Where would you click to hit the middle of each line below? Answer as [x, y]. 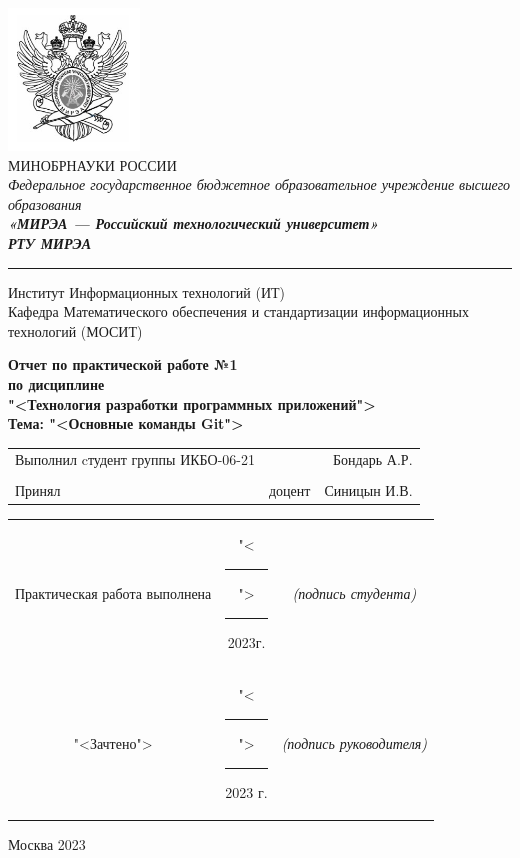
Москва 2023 [47, 843]
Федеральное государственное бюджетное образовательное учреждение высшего [259, 184]
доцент [289, 489]
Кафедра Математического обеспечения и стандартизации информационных [238, 311]
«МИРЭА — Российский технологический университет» [193, 223]
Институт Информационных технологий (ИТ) [147, 291]
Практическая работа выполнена [113, 593]
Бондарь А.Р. [372, 459]
